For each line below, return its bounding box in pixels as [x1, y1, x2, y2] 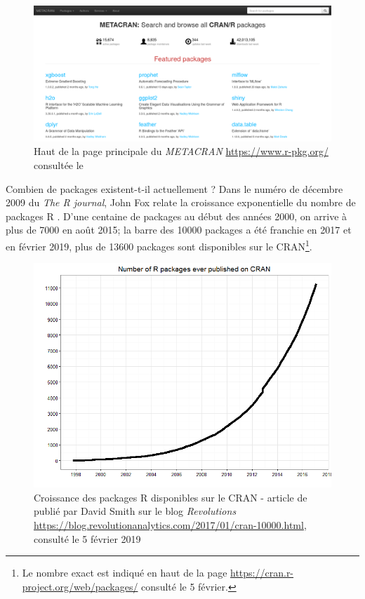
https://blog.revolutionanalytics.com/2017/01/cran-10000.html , [34, 518, 307, 532]
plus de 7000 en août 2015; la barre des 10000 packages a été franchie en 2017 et [6, 222, 352, 237]
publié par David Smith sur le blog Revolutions [34, 504, 237, 518]
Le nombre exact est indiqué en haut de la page [22, 565, 227, 580]
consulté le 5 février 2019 [34, 531, 141, 546]
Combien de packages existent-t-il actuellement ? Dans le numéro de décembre [6, 181, 343, 196]
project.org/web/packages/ [22, 579, 138, 593]
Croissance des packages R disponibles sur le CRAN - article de [34, 490, 307, 504]
